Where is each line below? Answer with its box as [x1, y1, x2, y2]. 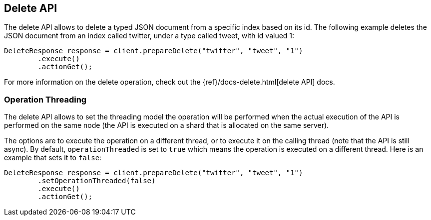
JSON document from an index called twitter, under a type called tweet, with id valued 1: [4, 31, 295, 40]
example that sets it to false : [4, 153, 102, 162]
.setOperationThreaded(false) [37, 177, 156, 185]
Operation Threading [4, 94, 87, 105]
